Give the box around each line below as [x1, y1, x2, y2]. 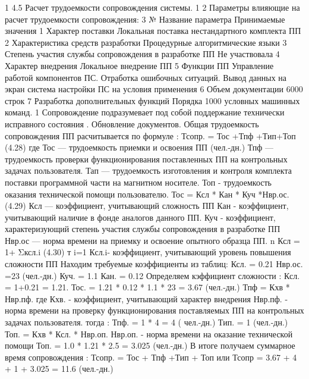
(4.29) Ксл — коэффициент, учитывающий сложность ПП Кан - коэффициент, [5, 199, 289, 212]
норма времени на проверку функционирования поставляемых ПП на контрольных [5, 304, 304, 317]
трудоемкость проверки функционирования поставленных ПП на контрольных [5, 152, 288, 165]
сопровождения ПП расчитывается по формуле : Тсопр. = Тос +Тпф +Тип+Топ [5, 129, 296, 142]
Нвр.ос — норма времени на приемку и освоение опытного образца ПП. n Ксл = [5, 234, 300, 246]
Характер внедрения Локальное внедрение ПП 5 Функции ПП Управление [5, 59, 274, 71]
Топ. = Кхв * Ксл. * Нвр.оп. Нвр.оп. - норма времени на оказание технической [5, 327, 293, 340]
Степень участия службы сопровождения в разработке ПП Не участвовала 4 [5, 48, 280, 60]
